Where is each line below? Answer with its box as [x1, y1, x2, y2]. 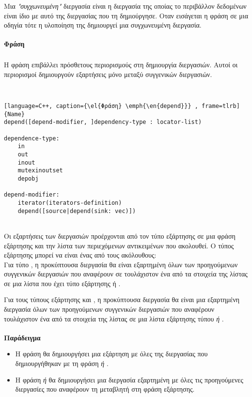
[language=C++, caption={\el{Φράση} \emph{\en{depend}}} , [4, 103, 198, 110]
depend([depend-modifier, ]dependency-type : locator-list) [4, 119, 202, 126]
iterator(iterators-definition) [17, 199, 122, 206]
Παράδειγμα [4, 332, 41, 342]
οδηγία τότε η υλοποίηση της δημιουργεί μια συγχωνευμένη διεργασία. [4, 20, 202, 30]
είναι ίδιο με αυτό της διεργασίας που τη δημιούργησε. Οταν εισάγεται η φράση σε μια [4, 10, 248, 20]
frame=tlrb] [202, 103, 240, 110]
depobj [17, 175, 39, 183]
